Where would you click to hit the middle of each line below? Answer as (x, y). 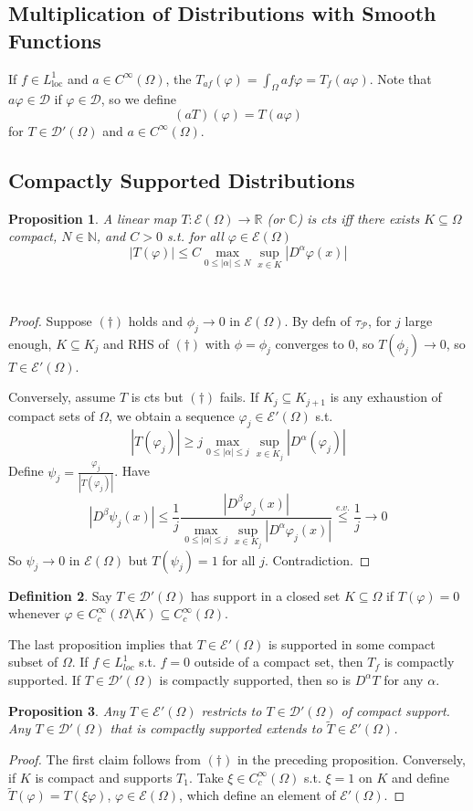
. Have (132, 471)
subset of (33, 662)
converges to (310, 343)
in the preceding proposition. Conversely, (351, 758)
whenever (34, 613)
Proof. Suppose (50, 320)
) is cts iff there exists (358, 218)
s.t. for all (195, 236)
